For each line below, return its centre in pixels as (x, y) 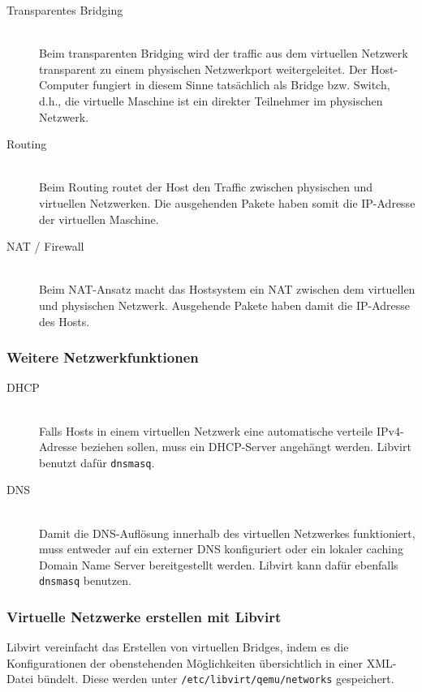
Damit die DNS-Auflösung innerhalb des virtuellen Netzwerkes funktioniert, (227, 533)
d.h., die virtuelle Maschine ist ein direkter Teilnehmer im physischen (211, 100)
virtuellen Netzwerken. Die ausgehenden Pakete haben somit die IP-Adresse (227, 202)
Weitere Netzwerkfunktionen (103, 357)
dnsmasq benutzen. (85, 580)
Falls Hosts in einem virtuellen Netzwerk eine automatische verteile (206, 430)
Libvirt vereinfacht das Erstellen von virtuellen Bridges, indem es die (178, 647)
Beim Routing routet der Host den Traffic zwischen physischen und (206, 187)
